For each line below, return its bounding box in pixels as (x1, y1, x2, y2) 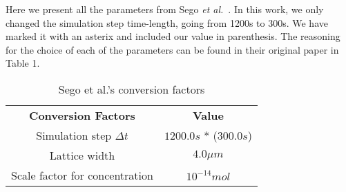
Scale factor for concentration (11, 167, 153, 183)
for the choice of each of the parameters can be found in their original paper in (6, 42, 339, 56)
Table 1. (6, 56, 40, 70)
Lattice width (49, 147, 115, 163)
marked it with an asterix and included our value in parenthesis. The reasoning (6, 29, 340, 43)
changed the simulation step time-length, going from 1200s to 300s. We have (6, 15, 328, 30)
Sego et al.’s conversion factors (58, 81, 205, 97)
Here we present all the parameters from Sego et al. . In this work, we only (6, 2, 324, 16)
